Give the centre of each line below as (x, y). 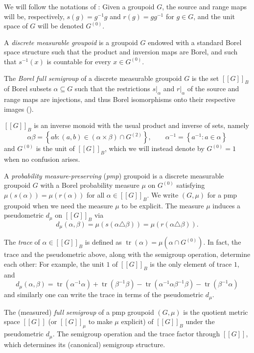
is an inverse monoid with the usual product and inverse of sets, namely (141, 125)
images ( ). (19, 109)
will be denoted (61, 26)
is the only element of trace (191, 264)
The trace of (22, 242)
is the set (205, 78)
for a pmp (222, 194)
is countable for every (79, 61)
